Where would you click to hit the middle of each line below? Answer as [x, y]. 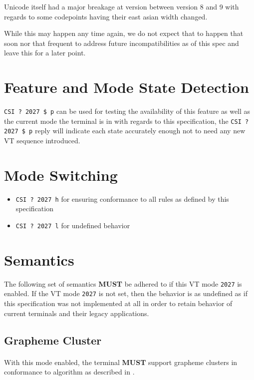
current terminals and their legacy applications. [77, 313]
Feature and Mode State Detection [127, 87]
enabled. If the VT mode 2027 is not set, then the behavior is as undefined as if [126, 293]
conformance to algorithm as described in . [69, 372]
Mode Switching [61, 175]
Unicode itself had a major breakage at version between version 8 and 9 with [122, 6]
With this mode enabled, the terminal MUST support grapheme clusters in [121, 362]
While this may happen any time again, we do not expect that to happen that [124, 33]
